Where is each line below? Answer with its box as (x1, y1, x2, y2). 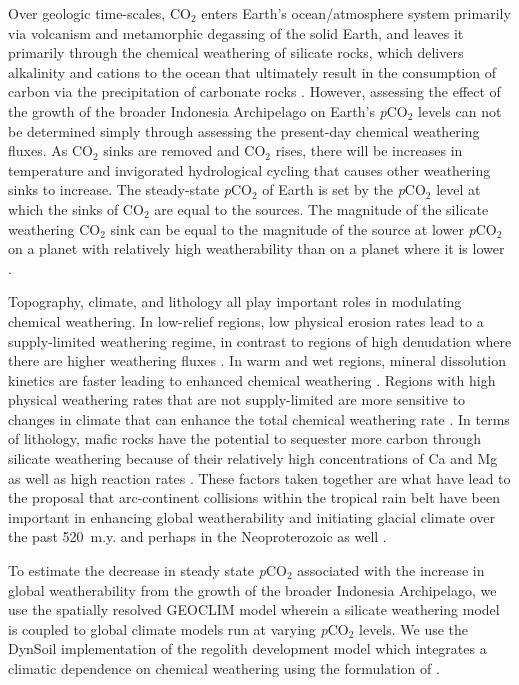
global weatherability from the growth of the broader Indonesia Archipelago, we (8, 579, 497, 600)
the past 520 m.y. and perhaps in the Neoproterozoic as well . (8, 526, 387, 547)
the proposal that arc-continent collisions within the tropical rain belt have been (8, 487, 500, 508)
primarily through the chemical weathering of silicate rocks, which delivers (8, 42, 464, 63)
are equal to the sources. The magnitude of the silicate (154, 198, 489, 219)
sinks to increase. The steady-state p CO (8, 179, 252, 200)
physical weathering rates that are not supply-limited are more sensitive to (8, 389, 466, 410)
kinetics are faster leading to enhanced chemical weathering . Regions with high (8, 369, 496, 390)
